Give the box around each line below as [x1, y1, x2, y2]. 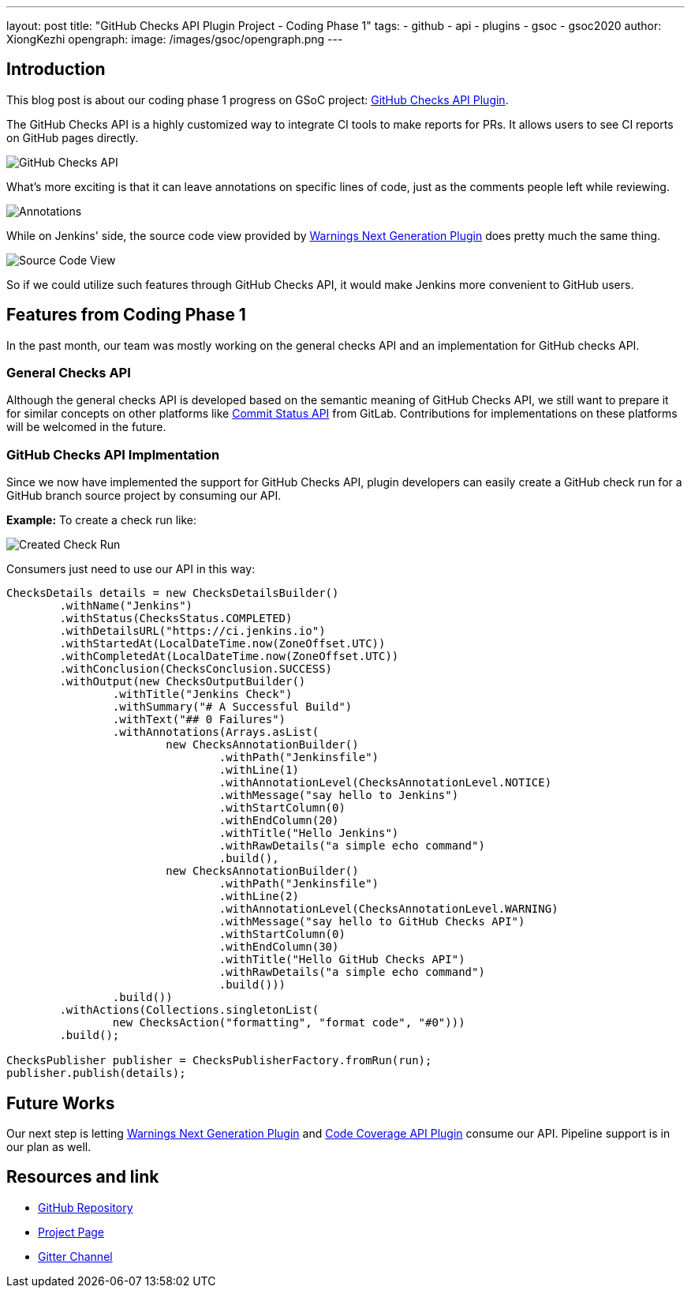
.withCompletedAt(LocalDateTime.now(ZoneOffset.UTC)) [59, 650, 399, 663]
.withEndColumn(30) [219, 940, 339, 954]
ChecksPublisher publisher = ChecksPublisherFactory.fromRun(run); [6, 1054, 432, 1067]
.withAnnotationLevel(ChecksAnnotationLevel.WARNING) [219, 902, 558, 916]
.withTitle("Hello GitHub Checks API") [219, 953, 465, 966]
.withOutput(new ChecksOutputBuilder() [59, 675, 306, 688]
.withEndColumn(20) [219, 814, 339, 827]
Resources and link [6, 1167, 159, 1187]
